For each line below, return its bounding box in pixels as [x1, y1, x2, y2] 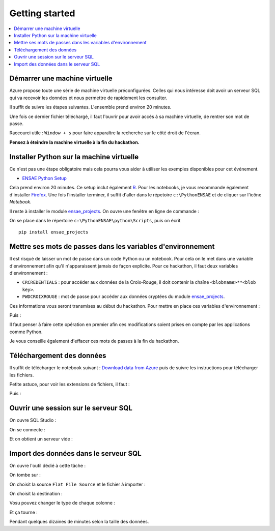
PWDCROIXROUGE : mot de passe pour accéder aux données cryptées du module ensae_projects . [22, 293, 225, 300]
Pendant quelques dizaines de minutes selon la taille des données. [9, 519, 149, 525]
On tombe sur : [9, 472, 41, 478]
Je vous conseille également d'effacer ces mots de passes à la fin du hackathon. [9, 338, 179, 344]
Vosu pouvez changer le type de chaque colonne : [9, 500, 116, 506]
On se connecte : [9, 426, 46, 432]
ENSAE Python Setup [22, 175, 67, 182]
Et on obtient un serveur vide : [9, 435, 73, 442]
